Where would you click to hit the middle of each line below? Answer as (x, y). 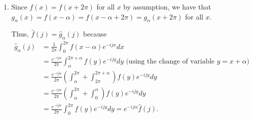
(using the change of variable (170, 62)
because (95, 34)
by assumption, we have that (167, 6)
